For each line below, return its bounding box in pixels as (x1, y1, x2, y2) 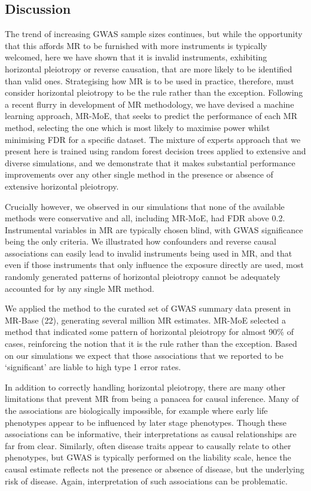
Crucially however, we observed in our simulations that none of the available (5, 200, 285, 212)
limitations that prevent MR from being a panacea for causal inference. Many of (5, 392, 299, 405)
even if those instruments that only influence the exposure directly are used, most (5, 258, 304, 271)
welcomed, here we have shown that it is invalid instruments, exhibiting (5, 51, 267, 63)
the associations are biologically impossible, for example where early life (5, 404, 268, 417)
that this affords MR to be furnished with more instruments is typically (5, 39, 267, 51)
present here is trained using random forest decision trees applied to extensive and (5, 145, 306, 157)
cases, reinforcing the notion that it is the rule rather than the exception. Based (5, 337, 297, 350)
